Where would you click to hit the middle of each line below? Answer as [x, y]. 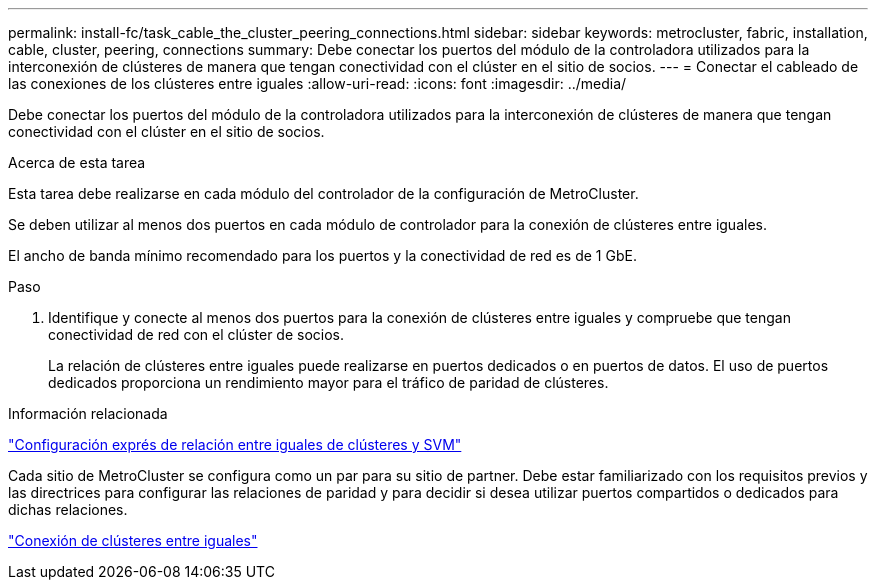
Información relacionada [88, 413]
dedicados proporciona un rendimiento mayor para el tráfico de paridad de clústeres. [328, 382]
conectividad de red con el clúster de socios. [196, 334]
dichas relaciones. [68, 509]
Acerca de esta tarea [77, 162]
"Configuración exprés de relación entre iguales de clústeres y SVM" [235, 444]
